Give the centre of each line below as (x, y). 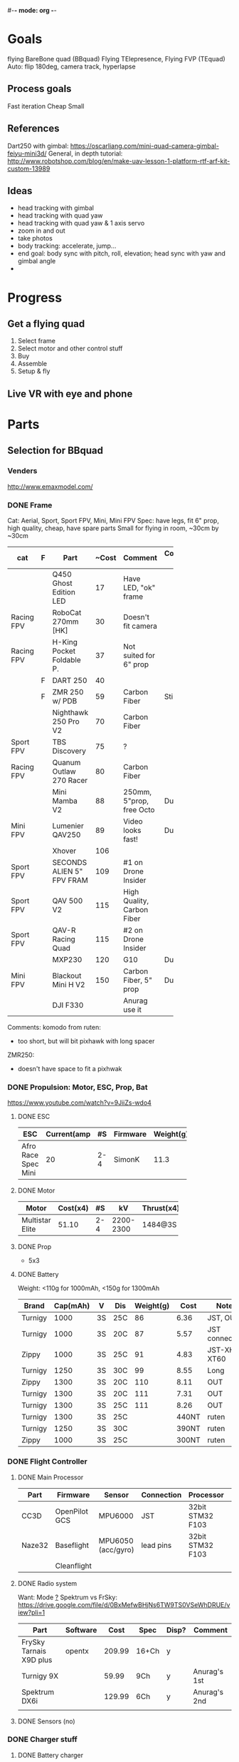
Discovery (69, 751)
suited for (139, 655)
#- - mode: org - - (32, 10)
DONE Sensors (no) (47, 1721)
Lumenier (68, 826)
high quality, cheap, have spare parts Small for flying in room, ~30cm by (113, 528)
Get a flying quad (46, 324)
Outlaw (64, 771)
